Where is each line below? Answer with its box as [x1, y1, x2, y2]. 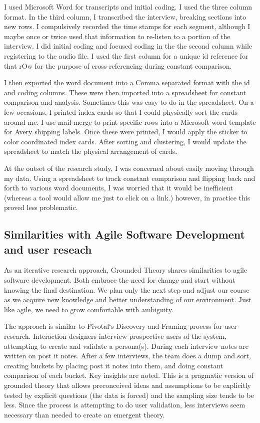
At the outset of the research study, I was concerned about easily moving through [4, 162, 254, 173]
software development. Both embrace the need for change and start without [4, 275, 235, 285]
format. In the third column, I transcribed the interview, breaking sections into [4, 11, 246, 22]
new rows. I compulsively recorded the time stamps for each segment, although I [4, 21, 250, 32]
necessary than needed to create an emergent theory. [4, 409, 165, 419]
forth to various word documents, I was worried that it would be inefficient [4, 182, 233, 193]
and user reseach [4, 241, 92, 257]
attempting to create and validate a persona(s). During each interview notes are [4, 340, 249, 351]
